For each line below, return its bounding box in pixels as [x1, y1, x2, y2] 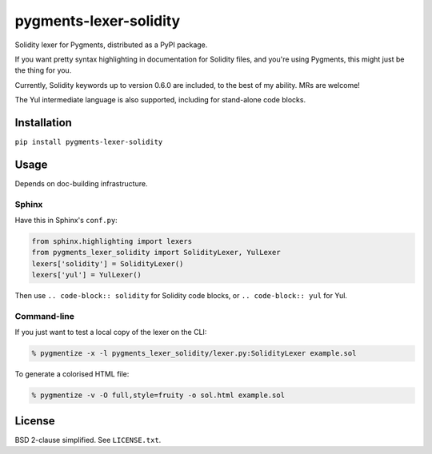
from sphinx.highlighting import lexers [31, 237, 192, 246]
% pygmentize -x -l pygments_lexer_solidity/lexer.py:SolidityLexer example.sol [31, 348, 357, 358]
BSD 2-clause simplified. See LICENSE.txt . [14, 435, 162, 444]
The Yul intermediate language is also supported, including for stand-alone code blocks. [14, 95, 306, 105]
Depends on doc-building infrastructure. [14, 178, 148, 188]
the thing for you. [14, 66, 72, 75]
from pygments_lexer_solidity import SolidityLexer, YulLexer [31, 248, 281, 257]
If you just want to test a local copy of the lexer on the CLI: [14, 328, 207, 337]
